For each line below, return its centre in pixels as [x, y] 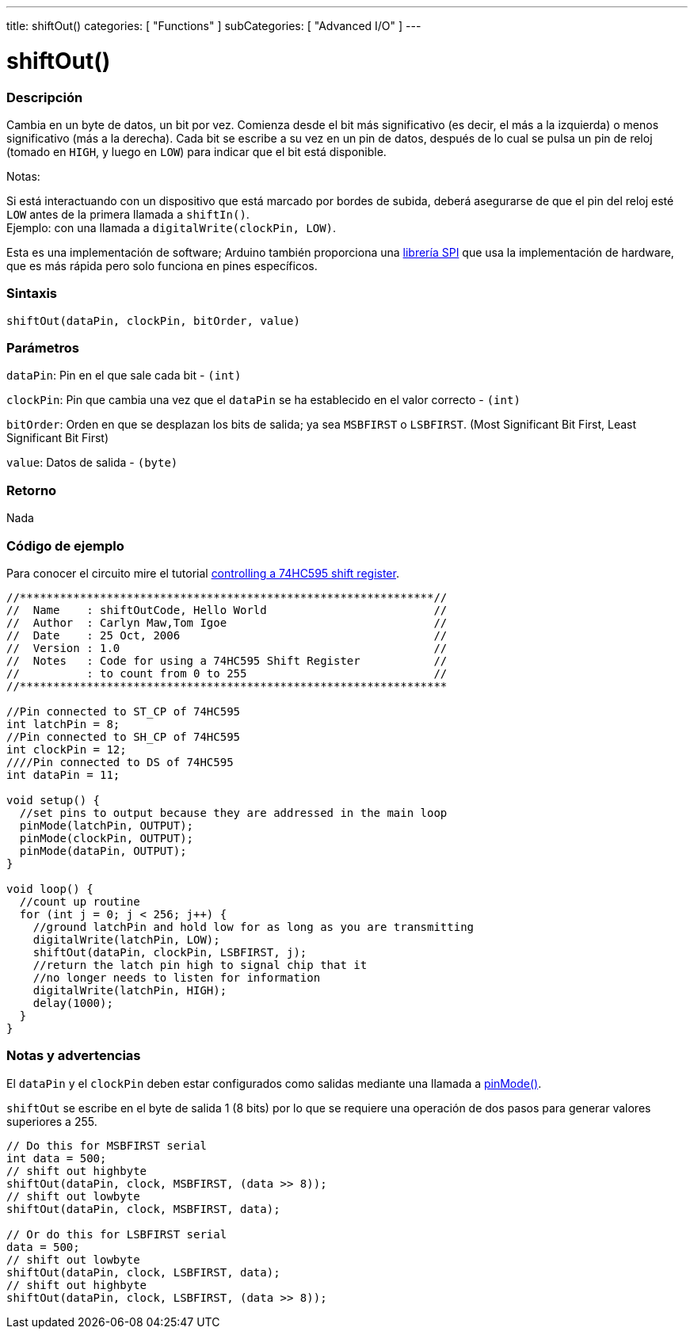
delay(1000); [73, 1003]
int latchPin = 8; [63, 724]
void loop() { [50, 889]
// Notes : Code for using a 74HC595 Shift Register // [227, 660]
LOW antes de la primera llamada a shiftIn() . [128, 214]
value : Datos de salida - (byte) [92, 463]
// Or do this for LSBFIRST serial [117, 1234]
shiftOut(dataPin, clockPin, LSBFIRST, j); [170, 952]
